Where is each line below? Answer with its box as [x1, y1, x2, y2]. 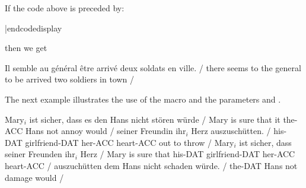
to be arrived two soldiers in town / [5, 73, 135, 85]
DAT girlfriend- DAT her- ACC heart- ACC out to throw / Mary [5, 136, 234, 148]
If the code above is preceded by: [5, 2, 125, 14]
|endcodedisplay [5, 21, 62, 34]
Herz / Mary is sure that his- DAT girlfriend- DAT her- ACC [80, 148, 295, 160]
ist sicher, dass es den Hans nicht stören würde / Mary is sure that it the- [29, 113, 298, 125]
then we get [5, 42, 47, 54]
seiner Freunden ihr [5, 148, 75, 160]
